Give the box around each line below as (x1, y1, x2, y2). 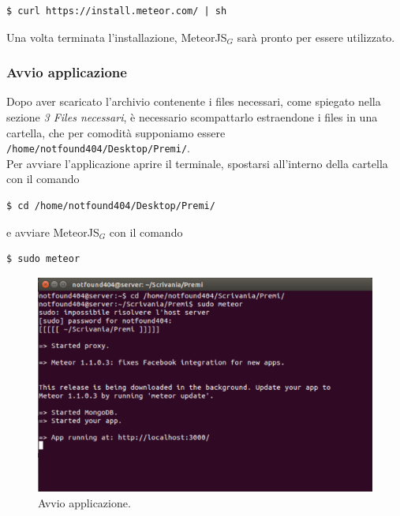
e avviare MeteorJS (6, 223, 99, 240)
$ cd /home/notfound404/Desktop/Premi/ (6, 200, 215, 212)
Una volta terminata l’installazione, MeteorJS (6, 28, 227, 45)
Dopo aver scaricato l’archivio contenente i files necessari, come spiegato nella (6, 93, 381, 110)
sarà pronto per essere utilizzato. (237, 28, 395, 45)
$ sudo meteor (6, 253, 80, 265)
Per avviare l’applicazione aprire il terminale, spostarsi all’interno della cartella (6, 155, 388, 171)
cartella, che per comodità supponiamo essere (6, 124, 226, 140)
